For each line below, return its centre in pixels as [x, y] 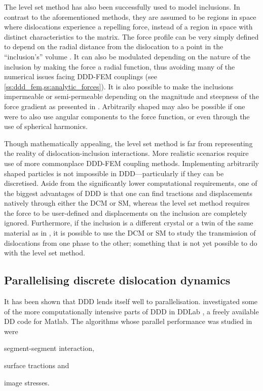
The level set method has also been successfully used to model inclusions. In [122, 7]
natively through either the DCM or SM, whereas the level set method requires [127, 203]
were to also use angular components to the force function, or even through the [127, 116]
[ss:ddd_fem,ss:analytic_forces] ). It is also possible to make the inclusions [119, 86]
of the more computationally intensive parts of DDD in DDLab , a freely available [131, 311]
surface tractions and [37, 365]
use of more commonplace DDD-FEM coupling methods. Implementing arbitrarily [131, 163]
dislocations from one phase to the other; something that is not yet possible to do [131, 242]
